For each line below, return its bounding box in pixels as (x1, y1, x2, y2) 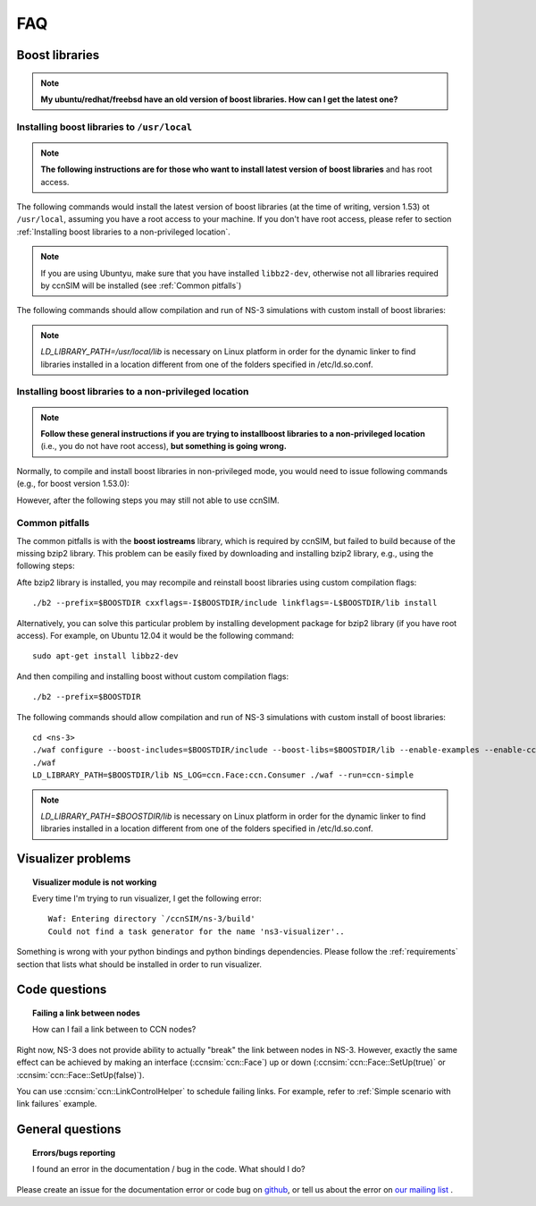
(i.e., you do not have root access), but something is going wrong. (40, 441, 288, 452)
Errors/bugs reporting (32, 1147, 116, 1158)
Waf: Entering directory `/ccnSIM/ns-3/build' (47, 913, 255, 924)
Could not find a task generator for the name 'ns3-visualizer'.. (47, 926, 346, 937)
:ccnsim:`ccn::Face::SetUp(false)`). (16, 1069, 145, 1080)
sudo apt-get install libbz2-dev (32, 651, 179, 661)
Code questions (16, 982, 107, 998)
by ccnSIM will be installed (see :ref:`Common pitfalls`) (40, 280, 242, 291)
